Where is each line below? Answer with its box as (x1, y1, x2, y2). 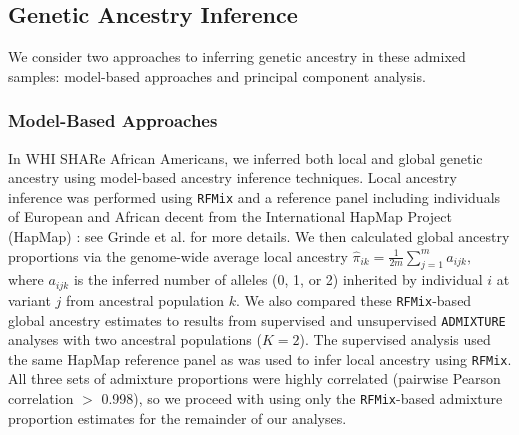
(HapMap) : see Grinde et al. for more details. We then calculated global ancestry (8, 226, 510, 247)
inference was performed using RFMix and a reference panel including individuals (8, 186, 501, 207)
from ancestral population (65, 289, 225, 310)
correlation (8, 388, 74, 409)
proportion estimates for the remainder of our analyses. (8, 407, 347, 428)
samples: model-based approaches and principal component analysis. (8, 65, 426, 86)
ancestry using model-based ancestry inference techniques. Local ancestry (8, 167, 457, 188)
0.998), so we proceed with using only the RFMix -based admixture (101, 388, 503, 409)
